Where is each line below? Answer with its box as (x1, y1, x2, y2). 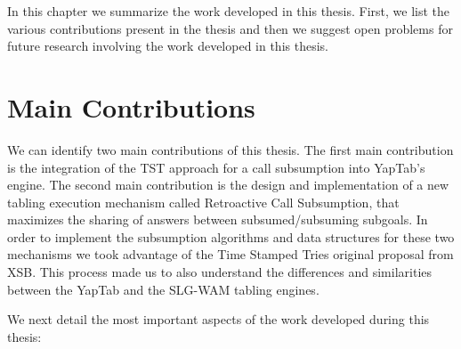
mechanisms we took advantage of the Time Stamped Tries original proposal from (7, 245, 454, 264)
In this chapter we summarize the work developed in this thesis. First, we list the (7, 2, 450, 20)
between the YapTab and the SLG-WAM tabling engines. (7, 280, 319, 298)
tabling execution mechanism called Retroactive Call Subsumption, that (7, 192, 400, 211)
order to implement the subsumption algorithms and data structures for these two (7, 227, 455, 246)
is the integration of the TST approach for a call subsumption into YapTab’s (7, 158, 425, 176)
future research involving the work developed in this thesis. (7, 37, 328, 55)
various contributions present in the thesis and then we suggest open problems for (7, 19, 453, 37)
